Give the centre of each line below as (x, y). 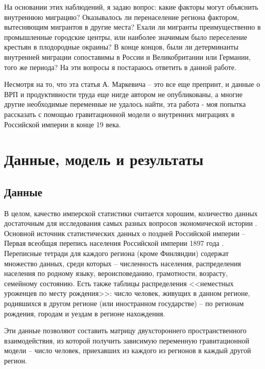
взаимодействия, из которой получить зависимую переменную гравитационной (127, 340)
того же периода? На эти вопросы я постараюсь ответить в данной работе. (120, 67)
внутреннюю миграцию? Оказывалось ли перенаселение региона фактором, (122, 17)
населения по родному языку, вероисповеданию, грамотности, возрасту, (116, 273)
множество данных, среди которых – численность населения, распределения (123, 263)
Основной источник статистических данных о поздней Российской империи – (125, 233)
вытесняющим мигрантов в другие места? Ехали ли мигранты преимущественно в (132, 27)
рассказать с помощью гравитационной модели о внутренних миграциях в (119, 114)
